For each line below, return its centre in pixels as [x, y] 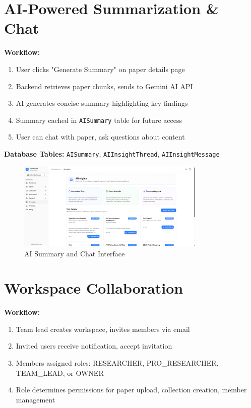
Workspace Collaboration [94, 288]
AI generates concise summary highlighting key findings [102, 103]
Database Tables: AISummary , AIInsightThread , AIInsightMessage [112, 153]
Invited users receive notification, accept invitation [94, 346]
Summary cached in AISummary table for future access [99, 120]
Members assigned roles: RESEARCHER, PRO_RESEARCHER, [117, 363]
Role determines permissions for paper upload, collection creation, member [131, 390]
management [36, 399]
